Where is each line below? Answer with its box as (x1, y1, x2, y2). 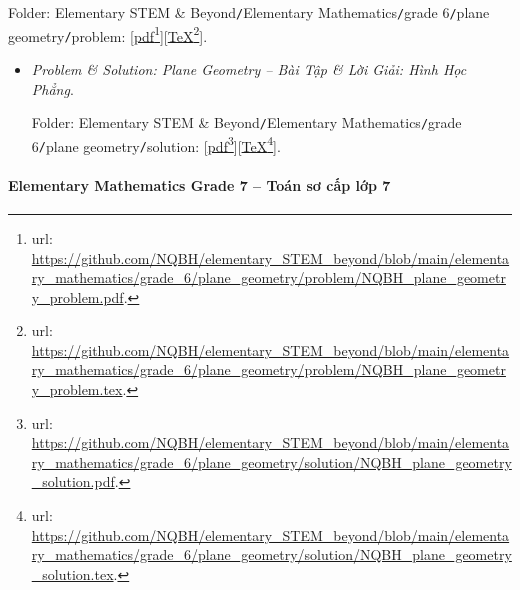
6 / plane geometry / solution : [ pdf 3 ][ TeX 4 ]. (31, 132, 281, 156)
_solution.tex (31, 563, 114, 584)
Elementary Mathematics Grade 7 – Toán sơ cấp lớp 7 (8, 174, 391, 195)
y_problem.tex (31, 379, 123, 400)
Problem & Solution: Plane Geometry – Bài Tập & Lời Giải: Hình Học (31, 58, 467, 79)
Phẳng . (31, 78, 74, 99)
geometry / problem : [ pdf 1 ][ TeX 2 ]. (8, 22, 208, 46)
